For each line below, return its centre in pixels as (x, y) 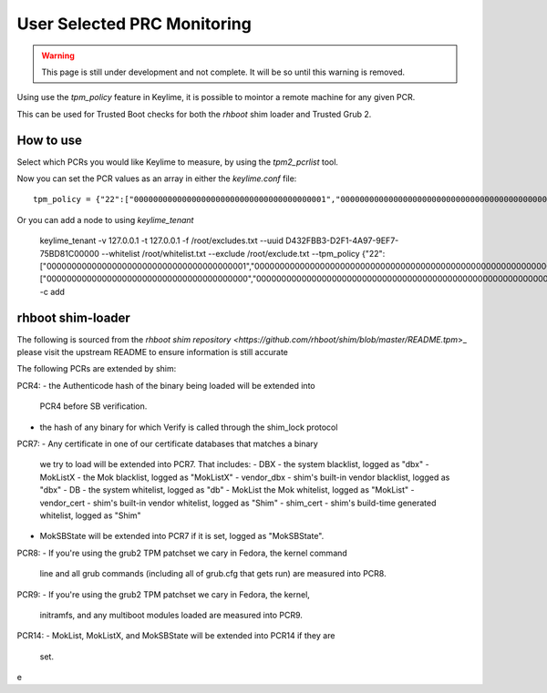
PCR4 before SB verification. (93, 406)
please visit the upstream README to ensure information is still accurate (153, 352)
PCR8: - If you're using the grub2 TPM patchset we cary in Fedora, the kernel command (182, 553)
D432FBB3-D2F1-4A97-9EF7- (342, 240)
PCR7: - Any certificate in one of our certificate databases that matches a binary (167, 443)
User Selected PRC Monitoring (134, 24)
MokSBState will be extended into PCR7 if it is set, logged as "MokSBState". (182, 536)
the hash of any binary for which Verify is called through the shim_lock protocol (189, 427)
